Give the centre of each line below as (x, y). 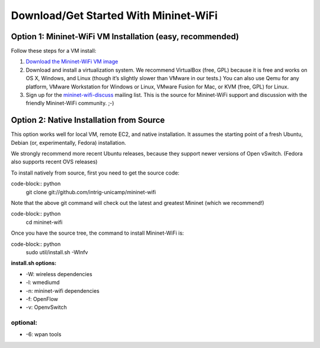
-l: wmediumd (43, 283)
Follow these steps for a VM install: (54, 51)
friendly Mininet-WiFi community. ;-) (70, 103)
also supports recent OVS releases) (54, 162)
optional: (24, 322)
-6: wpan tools (44, 334)
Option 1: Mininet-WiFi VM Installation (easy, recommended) (125, 37)
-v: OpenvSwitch (47, 307)
